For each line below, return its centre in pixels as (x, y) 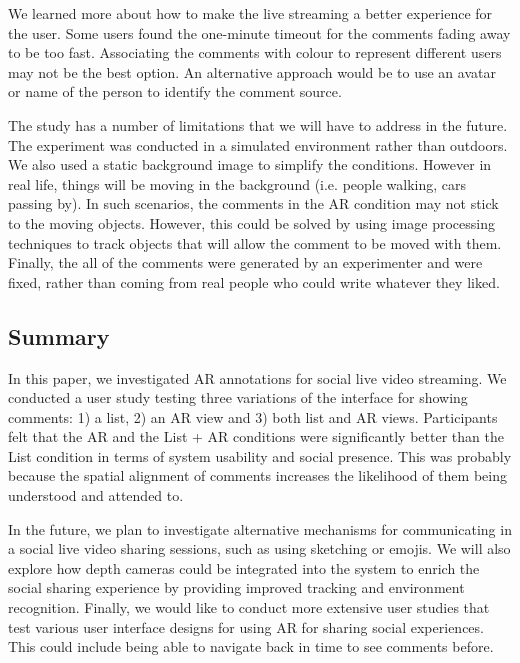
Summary (59, 335)
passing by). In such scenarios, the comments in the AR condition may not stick (253, 203)
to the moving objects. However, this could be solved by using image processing (252, 222)
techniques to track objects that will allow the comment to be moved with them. (255, 242)
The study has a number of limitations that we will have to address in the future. (258, 124)
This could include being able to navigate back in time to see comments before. (251, 646)
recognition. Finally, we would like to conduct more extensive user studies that (249, 607)
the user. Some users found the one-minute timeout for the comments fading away (259, 32)
